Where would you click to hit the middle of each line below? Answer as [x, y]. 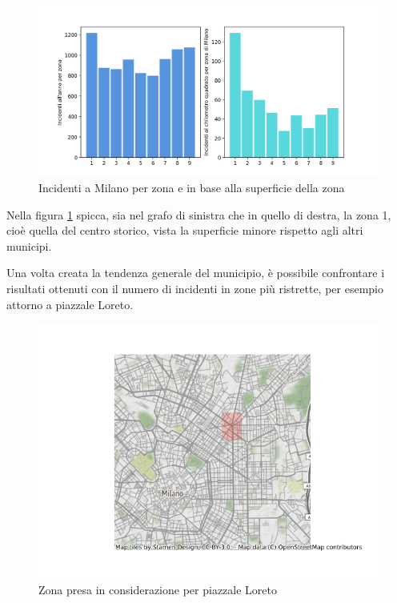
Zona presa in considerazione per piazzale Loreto [158, 589]
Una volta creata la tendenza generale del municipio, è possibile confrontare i [196, 273]
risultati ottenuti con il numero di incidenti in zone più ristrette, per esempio [195, 288]
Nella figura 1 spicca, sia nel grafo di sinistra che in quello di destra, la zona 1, [199, 214]
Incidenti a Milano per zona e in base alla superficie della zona [192, 187]
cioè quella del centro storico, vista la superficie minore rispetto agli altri [185, 230]
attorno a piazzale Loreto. [70, 304]
